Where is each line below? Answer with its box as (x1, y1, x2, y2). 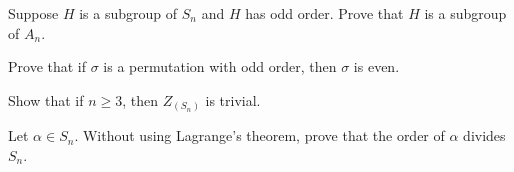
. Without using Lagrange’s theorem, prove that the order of (74, 125, 445, 146)
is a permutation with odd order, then (103, 56, 337, 77)
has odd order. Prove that (245, 3, 404, 23)
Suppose (8, 3, 59, 23)
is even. (353, 56, 400, 77)
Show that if (8, 89, 84, 110)
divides (463, 125, 506, 146)
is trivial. (205, 89, 261, 110)
